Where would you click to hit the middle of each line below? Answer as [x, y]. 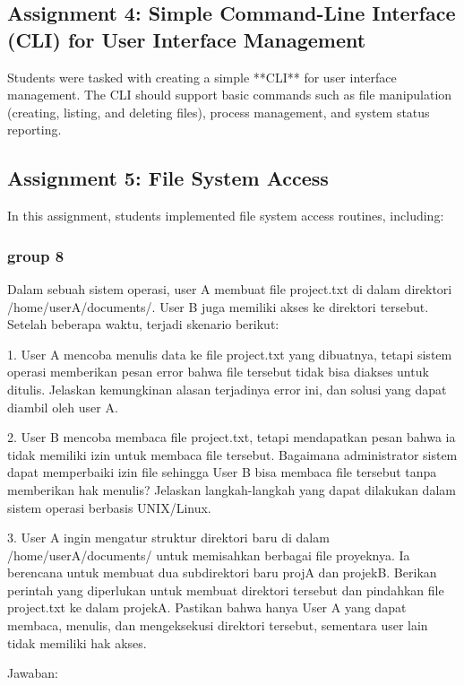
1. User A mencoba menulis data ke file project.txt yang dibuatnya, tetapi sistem [230, 354]
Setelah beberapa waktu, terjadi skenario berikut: [143, 324]
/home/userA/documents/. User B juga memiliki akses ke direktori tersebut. [218, 306]
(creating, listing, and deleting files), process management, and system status [219, 112]
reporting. [34, 130]
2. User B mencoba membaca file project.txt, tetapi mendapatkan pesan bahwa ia [232, 437]
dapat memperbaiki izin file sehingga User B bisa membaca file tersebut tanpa [222, 472]
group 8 [36, 255]
